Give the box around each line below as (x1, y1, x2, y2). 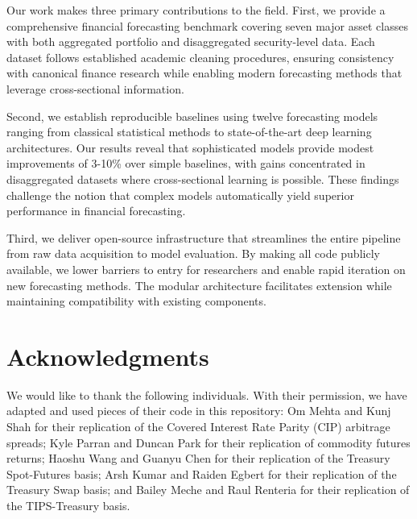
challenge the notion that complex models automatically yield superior (6, 186, 354, 203)
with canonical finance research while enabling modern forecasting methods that (6, 64, 403, 81)
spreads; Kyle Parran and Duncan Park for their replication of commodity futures (6, 434, 411, 450)
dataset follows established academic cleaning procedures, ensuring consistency (6, 48, 394, 65)
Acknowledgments (6, 339, 209, 372)
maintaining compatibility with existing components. (6, 293, 266, 309)
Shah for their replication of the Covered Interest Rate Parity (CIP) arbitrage (6, 418, 390, 434)
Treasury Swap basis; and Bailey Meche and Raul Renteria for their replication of (6, 481, 410, 498)
